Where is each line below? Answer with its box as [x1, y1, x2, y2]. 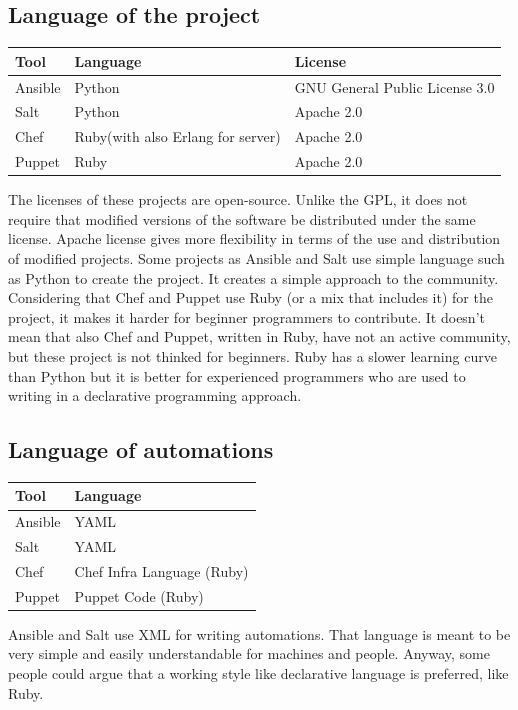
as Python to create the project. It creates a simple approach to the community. [8, 267, 499, 288]
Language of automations [8, 434, 274, 465]
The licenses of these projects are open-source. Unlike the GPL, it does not [8, 189, 468, 210]
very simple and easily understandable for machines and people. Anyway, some [8, 643, 490, 664]
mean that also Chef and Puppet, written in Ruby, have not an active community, [8, 326, 511, 347]
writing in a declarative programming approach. [8, 385, 302, 406]
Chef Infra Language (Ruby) [74, 560, 249, 581]
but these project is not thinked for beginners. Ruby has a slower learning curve [8, 345, 497, 366]
